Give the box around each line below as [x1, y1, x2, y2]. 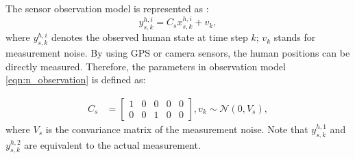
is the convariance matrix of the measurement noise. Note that [45, 121, 308, 136]
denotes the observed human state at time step [51, 30, 248, 44]
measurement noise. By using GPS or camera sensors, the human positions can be [5, 46, 350, 59]
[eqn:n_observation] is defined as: [5, 72, 146, 87]
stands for [273, 30, 316, 44]
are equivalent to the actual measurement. [24, 137, 201, 151]
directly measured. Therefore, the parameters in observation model [5, 59, 286, 73]
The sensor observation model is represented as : [5, 1, 209, 15]
